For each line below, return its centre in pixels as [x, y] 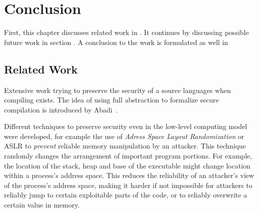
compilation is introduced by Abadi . [61, 109]
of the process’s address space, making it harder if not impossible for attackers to [128, 185]
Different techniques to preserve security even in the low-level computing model [126, 126]
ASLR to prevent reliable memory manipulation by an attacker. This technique [125, 146]
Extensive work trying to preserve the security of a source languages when [117, 90]
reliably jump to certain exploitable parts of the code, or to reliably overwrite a [126, 195]
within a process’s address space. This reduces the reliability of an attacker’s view [129, 175]
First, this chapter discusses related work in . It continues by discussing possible [126, 32]
